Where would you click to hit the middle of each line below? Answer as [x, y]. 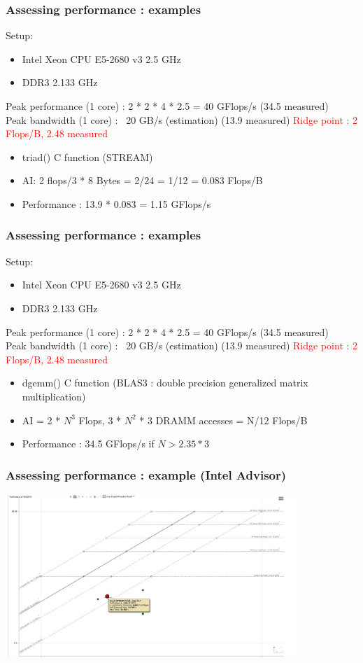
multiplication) [54, 396]
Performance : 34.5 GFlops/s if [88, 444]
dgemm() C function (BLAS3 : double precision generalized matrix [165, 383]
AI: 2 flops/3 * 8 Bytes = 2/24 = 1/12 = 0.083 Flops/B [142, 180]
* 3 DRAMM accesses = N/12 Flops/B [223, 420]
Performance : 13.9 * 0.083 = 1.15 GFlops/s [116, 203]
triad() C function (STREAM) [87, 156]
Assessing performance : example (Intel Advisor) [146, 474]
